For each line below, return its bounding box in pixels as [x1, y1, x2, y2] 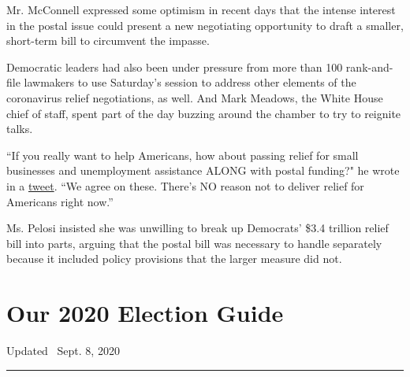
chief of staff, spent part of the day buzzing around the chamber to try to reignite [6, 105, 401, 121]
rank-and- [345, 58, 393, 75]
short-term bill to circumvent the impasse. [6, 32, 210, 49]
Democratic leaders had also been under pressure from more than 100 [6, 58, 343, 75]
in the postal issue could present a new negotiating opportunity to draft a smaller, [6, 17, 404, 33]
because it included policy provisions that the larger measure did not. [6, 250, 342, 267]
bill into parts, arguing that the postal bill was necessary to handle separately [6, 235, 382, 251]
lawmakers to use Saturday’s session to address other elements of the [24, 74, 356, 91]
